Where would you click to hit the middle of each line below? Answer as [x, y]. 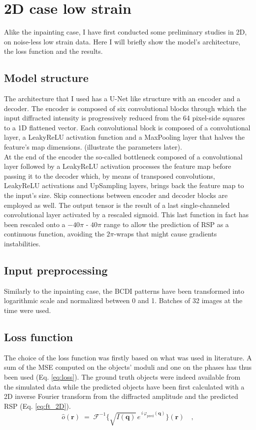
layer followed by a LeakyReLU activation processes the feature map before [118, 166]
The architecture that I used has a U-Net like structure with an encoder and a [122, 98]
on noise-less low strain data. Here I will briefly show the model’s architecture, [122, 41]
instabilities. [22, 244]
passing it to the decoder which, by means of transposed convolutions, [110, 176]
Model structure [46, 78]
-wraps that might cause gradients [165, 234]
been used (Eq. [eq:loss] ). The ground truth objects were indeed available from [122, 376]
